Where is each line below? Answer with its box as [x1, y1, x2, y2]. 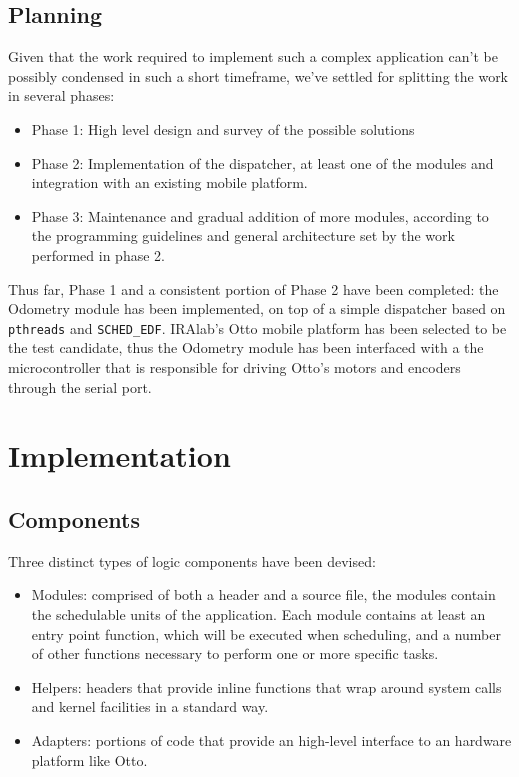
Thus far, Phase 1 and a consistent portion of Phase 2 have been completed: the [8, 278, 499, 299]
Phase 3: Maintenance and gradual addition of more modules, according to [31, 205, 489, 226]
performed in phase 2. [31, 244, 165, 265]
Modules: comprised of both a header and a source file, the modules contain [31, 584, 496, 605]
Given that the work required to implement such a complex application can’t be [8, 46, 498, 67]
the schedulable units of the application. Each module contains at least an [31, 603, 486, 624]
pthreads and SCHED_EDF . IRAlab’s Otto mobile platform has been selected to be [8, 317, 507, 338]
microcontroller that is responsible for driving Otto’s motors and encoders [8, 356, 461, 377]
